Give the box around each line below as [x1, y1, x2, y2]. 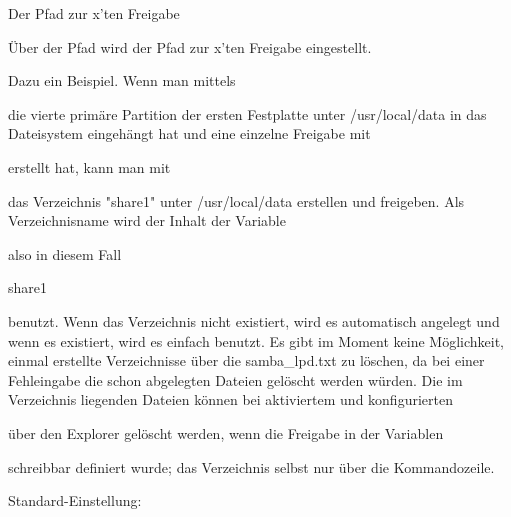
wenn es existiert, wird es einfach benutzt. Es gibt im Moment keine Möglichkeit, [8, 330, 504, 351]
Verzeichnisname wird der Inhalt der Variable [8, 210, 286, 231]
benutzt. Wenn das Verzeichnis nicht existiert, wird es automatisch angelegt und [8, 310, 500, 331]
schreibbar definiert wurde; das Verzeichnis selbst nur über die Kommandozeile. [8, 456, 495, 477]
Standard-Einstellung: [8, 490, 142, 511]
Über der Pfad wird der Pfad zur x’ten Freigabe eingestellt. [8, 36, 372, 57]
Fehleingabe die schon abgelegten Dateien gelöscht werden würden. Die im [8, 369, 463, 390]
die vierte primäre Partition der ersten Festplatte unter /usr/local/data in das [8, 103, 487, 124]
